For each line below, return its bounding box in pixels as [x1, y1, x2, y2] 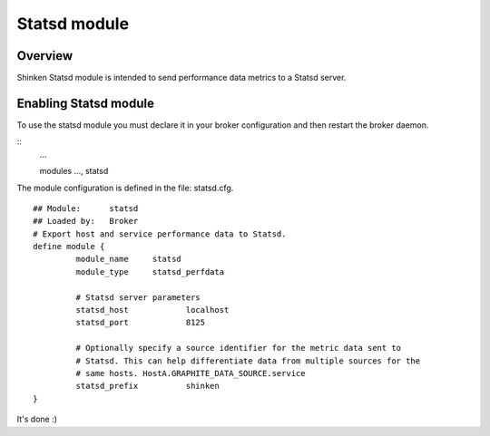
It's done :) [16, 413, 58, 425]
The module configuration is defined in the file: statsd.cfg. [16, 182, 234, 193]
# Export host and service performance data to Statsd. [33, 228, 287, 239]
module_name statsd [75, 254, 181, 265]
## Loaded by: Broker [33, 216, 139, 227]
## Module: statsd [33, 203, 139, 213]
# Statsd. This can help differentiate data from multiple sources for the [75, 355, 421, 366]
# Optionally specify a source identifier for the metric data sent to [75, 343, 402, 354]
